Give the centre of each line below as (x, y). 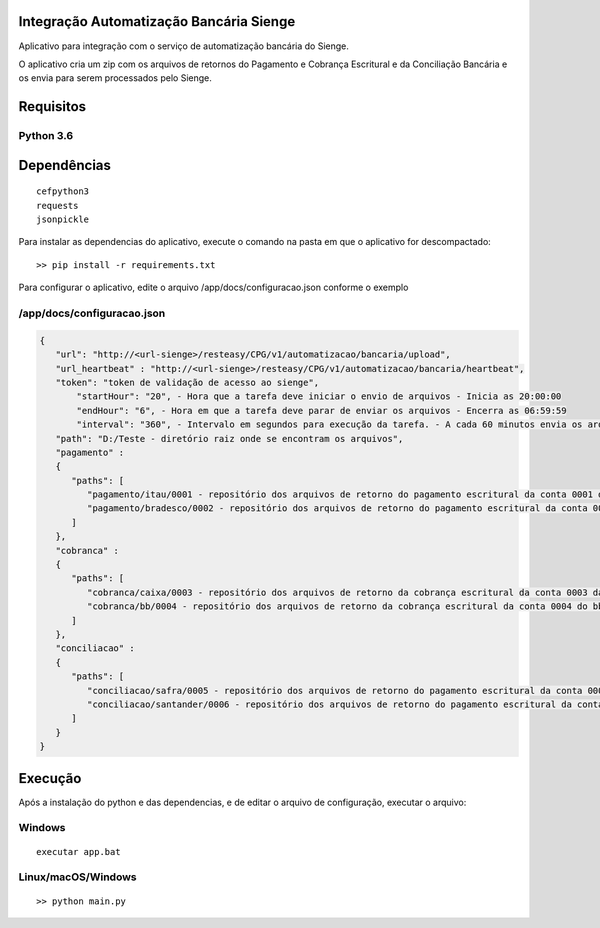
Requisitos (52, 106)
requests (57, 205)
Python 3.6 (46, 136)
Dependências (65, 165)
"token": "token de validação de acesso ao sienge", (187, 382)
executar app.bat (78, 851)
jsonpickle (63, 219)
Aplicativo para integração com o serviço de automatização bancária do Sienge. (184, 46)
